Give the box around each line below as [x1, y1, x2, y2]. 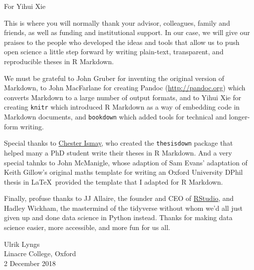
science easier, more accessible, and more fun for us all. [4, 222, 170, 232]
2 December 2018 [4, 258, 56, 268]
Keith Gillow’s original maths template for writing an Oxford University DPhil [4, 167, 243, 177]
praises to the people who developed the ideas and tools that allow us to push [4, 37, 240, 47]
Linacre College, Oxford [4, 248, 76, 259]
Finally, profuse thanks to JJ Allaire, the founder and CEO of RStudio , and [4, 193, 234, 203]
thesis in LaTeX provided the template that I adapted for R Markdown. [4, 176, 223, 187]
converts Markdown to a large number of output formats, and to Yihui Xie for [4, 92, 241, 102]
